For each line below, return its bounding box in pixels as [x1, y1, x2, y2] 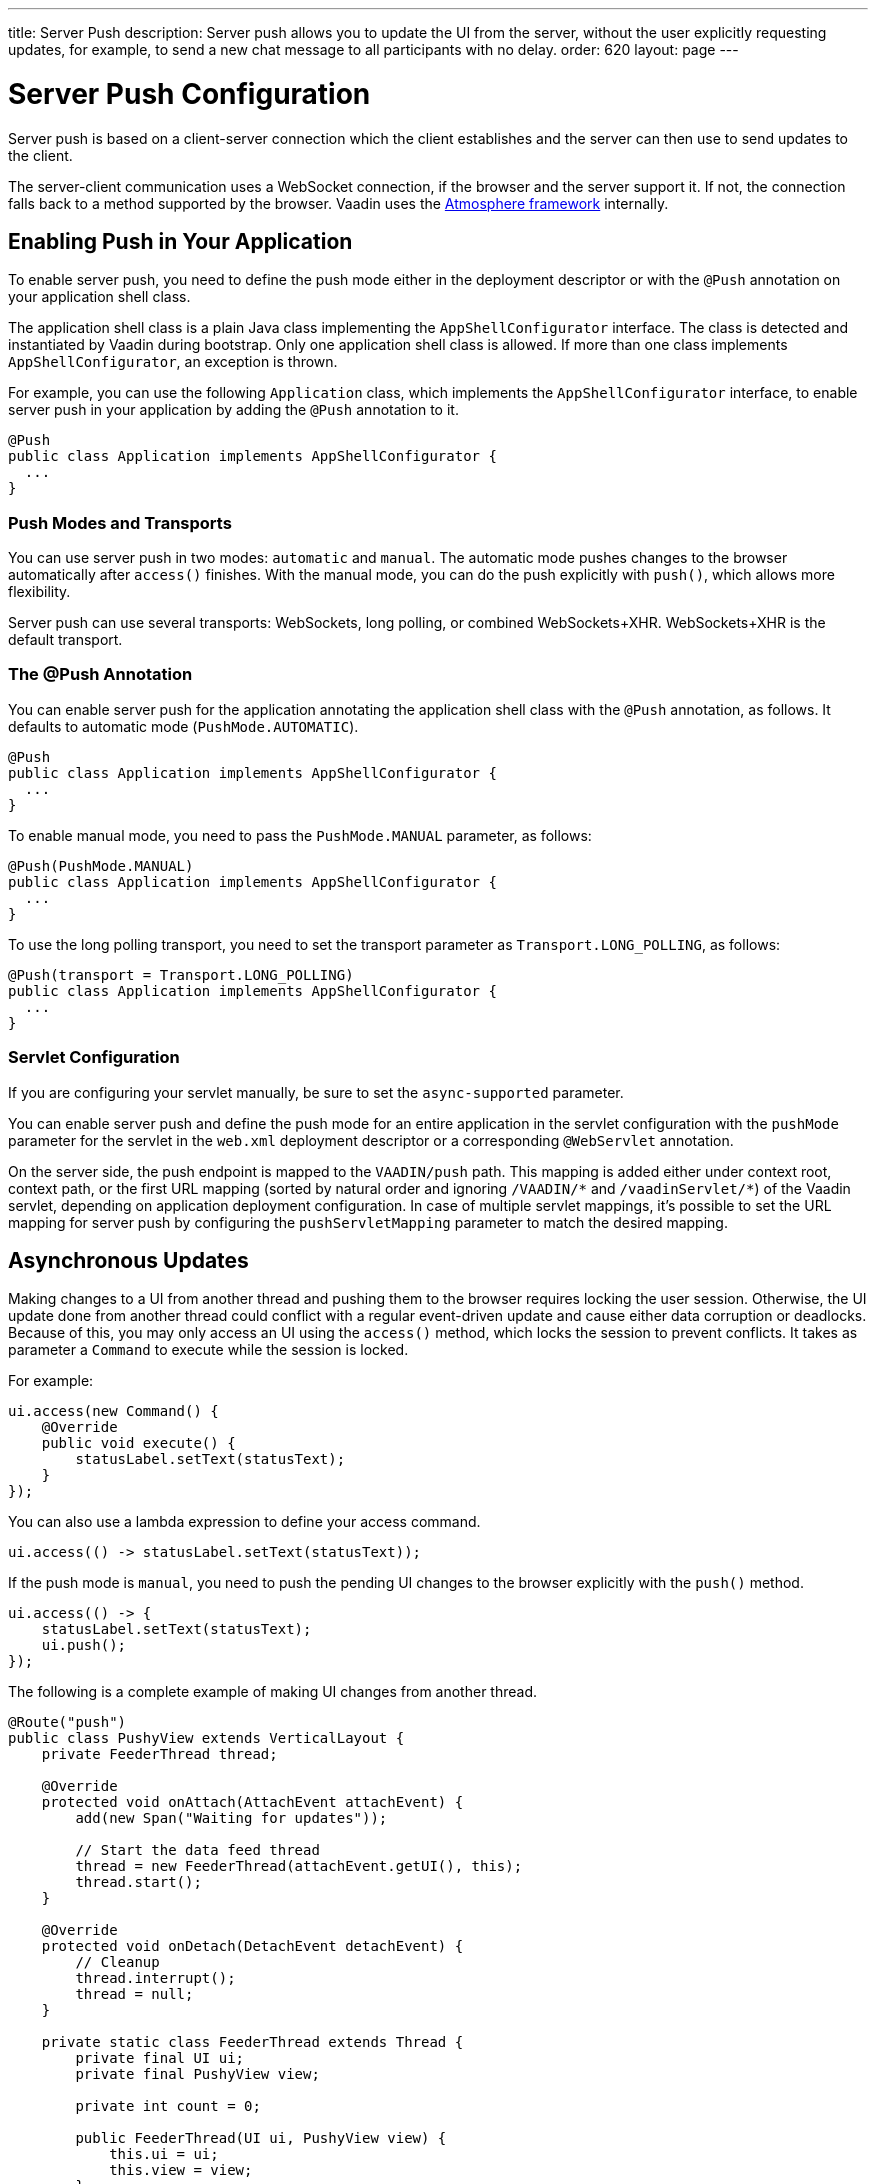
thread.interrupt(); [75, 1970, 236, 1987]
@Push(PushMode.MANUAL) [8, 857, 194, 874]
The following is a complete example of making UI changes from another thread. [8, 1683, 538, 1701]
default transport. [8, 631, 123, 649]
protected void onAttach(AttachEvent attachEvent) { [41, 1794, 464, 1811]
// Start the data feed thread [75, 1842, 320, 1859]
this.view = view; [109, 2162, 253, 2179]
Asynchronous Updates [8, 1248, 249, 1274]
